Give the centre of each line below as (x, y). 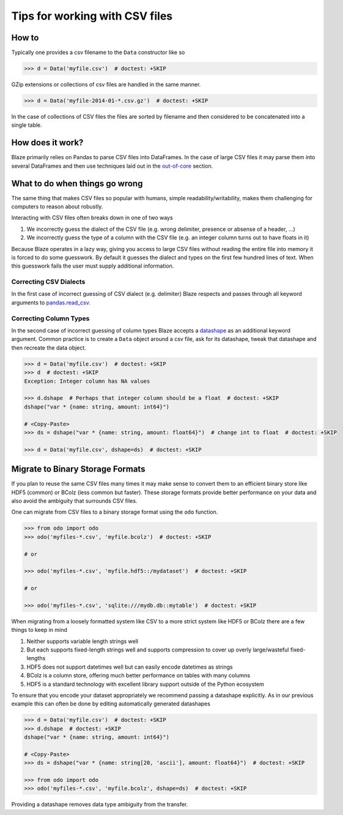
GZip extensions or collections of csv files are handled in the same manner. (106, 85)
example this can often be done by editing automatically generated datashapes (111, 704)
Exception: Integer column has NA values (87, 381)
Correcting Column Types (50, 318)
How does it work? (47, 143)
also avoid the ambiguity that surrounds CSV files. (74, 501)
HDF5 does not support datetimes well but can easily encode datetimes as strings (130, 667)
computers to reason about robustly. (57, 206)
